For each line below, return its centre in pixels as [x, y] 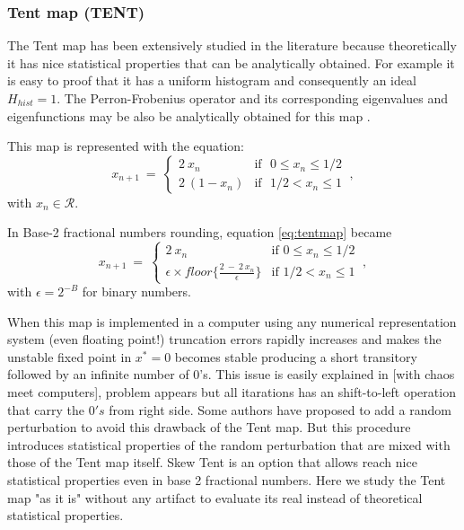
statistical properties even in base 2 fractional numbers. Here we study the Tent [227, 480]
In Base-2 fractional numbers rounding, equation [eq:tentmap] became [200, 232]
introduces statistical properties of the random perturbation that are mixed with [229, 444]
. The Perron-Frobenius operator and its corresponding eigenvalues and [253, 98]
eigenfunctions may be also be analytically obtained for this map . [189, 115]
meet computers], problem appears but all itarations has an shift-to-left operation [232, 392]
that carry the [46, 409]
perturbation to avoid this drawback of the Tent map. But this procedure [209, 427]
